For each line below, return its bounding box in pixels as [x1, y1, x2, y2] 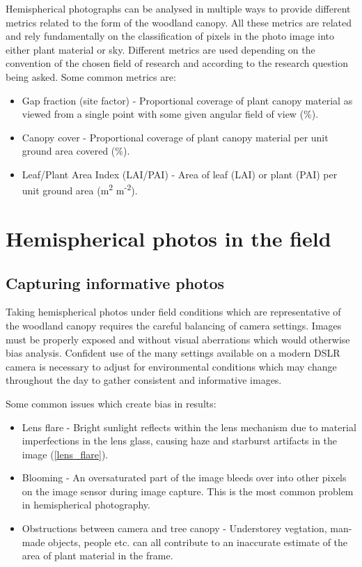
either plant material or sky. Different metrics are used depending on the [6, 42, 315, 56]
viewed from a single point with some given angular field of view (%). [22, 107, 319, 121]
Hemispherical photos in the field [6, 224, 331, 252]
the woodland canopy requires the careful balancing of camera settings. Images [6, 318, 342, 332]
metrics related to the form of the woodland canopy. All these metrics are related [6, 15, 352, 29]
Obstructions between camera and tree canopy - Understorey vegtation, [22, 521, 327, 536]
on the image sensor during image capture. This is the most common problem [22, 483, 354, 498]
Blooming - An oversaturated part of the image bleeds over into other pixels [22, 470, 347, 485]
